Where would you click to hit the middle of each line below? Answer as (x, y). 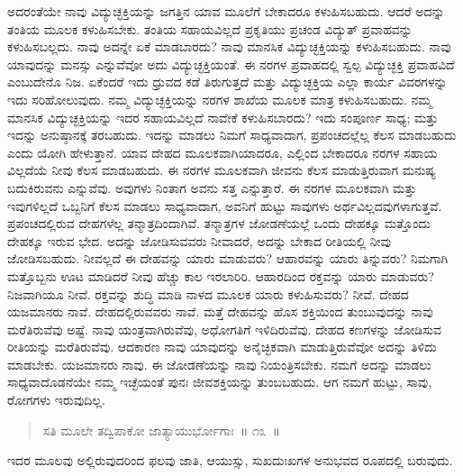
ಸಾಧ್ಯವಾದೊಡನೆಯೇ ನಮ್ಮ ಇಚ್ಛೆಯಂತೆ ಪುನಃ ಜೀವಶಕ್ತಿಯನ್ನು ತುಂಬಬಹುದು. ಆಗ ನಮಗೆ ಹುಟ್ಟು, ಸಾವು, (220, 382)
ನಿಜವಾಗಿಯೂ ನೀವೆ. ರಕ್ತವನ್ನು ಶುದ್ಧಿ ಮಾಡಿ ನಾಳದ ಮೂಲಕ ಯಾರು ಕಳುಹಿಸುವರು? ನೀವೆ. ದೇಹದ (208, 293)
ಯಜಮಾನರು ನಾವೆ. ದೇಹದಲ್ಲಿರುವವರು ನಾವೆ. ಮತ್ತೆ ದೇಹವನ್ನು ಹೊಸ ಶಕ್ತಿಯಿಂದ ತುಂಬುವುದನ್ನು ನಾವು (220, 311)
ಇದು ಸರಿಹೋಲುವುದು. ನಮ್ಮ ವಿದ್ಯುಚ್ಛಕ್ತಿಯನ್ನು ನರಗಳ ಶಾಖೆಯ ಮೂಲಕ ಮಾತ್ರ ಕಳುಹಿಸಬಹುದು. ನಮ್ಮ (220, 99)
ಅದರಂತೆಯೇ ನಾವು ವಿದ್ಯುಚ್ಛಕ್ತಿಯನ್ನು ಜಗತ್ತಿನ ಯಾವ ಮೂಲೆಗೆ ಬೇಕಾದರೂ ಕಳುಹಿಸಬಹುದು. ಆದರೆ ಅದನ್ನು (226, 11)
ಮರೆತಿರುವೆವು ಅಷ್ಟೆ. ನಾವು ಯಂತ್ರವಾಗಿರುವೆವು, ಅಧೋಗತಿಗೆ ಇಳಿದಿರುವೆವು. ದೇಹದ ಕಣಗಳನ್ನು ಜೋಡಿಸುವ (225, 329)
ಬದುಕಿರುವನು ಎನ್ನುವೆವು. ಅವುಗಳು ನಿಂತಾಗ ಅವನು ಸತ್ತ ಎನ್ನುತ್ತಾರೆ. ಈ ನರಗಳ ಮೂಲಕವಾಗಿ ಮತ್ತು (212, 187)
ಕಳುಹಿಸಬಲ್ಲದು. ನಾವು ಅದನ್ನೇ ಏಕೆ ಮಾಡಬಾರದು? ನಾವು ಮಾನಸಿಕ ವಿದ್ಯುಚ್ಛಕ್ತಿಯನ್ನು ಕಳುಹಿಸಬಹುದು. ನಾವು (229, 46)
